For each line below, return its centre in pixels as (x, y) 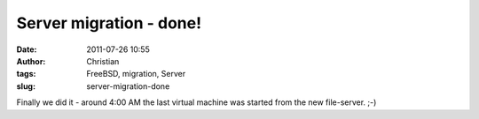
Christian (103, 61)
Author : (31, 61)
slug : (26, 86)
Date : (27, 49)
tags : (26, 74)
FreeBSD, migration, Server (136, 74)
